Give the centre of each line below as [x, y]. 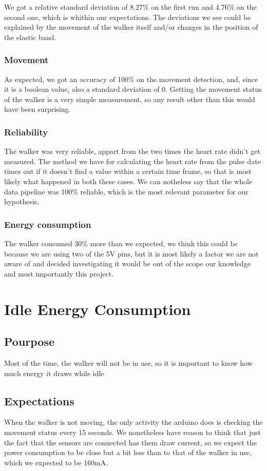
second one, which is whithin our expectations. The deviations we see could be [128, 17]
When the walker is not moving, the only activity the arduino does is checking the [133, 422]
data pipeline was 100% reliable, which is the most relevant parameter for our [126, 191]
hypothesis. [22, 201]
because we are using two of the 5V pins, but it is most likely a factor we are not [131, 253]
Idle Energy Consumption [98, 309]
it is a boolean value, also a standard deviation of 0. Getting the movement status [133, 89]
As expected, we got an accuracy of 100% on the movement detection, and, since [131, 79]
